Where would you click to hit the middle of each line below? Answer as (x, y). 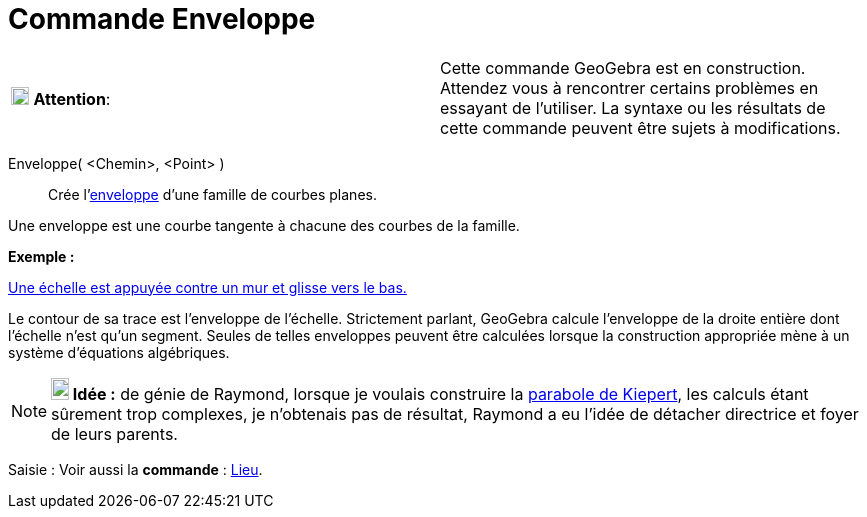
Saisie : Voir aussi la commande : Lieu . (135, 469)
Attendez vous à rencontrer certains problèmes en (629, 87)
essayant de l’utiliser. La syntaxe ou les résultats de (633, 107)
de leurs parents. (114, 433)
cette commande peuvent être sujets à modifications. (640, 127)
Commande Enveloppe (162, 19)
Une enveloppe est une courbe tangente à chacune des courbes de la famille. (264, 225)
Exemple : (41, 256)
